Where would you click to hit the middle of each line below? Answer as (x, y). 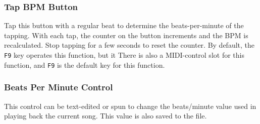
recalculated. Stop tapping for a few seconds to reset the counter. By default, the (129, 45)
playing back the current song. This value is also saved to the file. (106, 116)
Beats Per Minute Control (59, 87)
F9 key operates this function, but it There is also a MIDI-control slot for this (124, 55)
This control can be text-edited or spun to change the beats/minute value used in (130, 106)
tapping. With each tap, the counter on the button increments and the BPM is (126, 35)
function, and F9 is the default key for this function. (85, 65)
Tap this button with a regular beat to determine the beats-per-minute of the (124, 25)
